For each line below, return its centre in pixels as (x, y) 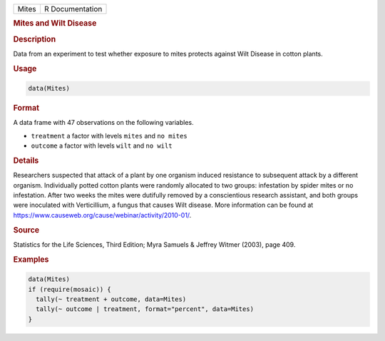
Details (26, 161)
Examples (31, 259)
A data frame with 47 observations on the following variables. (103, 123)
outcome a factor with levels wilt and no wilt (102, 146)
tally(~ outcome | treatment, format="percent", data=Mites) (145, 309)
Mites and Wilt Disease (55, 24)
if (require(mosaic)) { (70, 289)
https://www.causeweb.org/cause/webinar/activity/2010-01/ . (102, 215)
